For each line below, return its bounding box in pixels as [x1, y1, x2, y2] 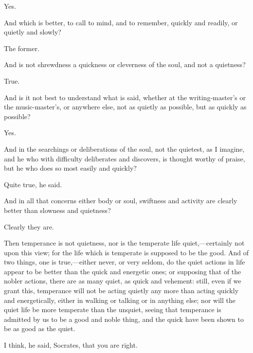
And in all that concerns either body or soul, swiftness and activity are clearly [4, 195, 237, 206]
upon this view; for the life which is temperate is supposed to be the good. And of [4, 247, 249, 257]
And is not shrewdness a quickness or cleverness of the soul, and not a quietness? [4, 59, 246, 70]
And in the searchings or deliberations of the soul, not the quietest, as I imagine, [4, 143, 245, 154]
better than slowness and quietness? [4, 205, 111, 215]
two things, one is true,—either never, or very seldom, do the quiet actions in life [4, 257, 245, 267]
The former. [4, 43, 39, 53]
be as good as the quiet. [4, 323, 75, 334]
